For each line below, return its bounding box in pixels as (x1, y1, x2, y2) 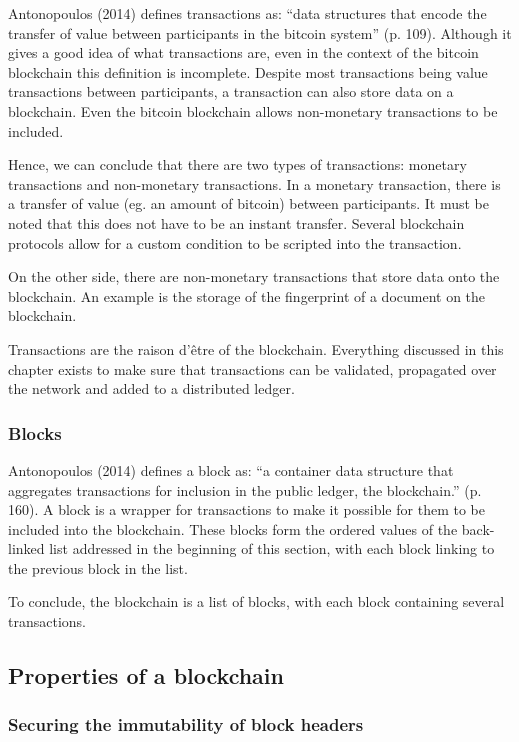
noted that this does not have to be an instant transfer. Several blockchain (8, 212, 465, 233)
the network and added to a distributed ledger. (8, 378, 295, 399)
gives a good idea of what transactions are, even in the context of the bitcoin (8, 42, 479, 63)
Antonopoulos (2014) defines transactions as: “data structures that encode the (8, 3, 487, 23)
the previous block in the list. (8, 557, 188, 578)
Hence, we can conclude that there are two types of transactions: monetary (8, 154, 467, 175)
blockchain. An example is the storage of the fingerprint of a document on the (8, 285, 486, 306)
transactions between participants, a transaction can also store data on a (8, 81, 454, 102)
